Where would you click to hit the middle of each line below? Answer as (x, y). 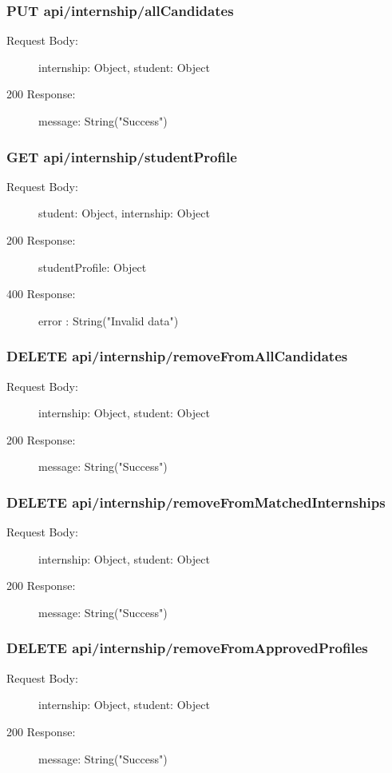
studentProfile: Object (93, 267)
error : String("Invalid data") (109, 320)
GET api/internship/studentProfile (122, 156)
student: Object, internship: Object (124, 213)
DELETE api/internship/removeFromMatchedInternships (196, 502)
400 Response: (41, 294)
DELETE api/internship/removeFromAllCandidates (177, 356)
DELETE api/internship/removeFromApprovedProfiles (187, 648)
